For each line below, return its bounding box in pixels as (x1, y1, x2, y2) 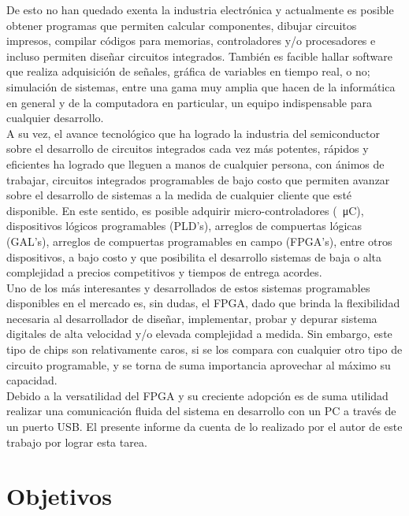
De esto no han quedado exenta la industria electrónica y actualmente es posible (6, 2, 394, 17)
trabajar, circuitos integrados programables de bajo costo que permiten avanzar (6, 171, 390, 187)
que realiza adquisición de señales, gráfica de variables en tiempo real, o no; (6, 63, 370, 80)
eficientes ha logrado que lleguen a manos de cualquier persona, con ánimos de (6, 155, 385, 172)
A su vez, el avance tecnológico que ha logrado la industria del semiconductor (6, 124, 380, 141)
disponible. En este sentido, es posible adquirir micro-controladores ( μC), (6, 202, 364, 218)
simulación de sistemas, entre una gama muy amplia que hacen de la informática (6, 78, 396, 95)
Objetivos (6, 480, 112, 512)
